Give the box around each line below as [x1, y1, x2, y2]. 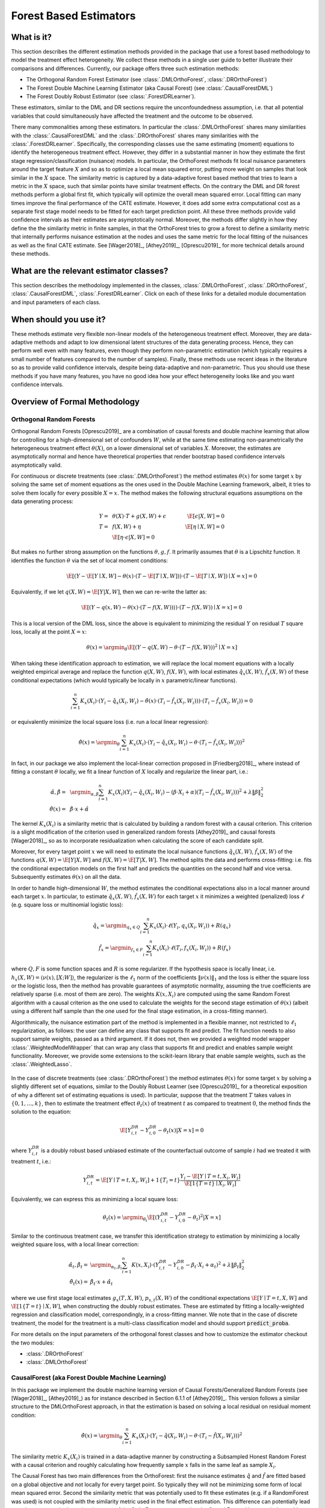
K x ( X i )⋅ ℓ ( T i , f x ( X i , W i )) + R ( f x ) [152, 945, 231, 953]
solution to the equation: [11, 1108, 72, 1115]
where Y [11, 1147, 32, 1154]
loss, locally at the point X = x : [11, 628, 87, 636]
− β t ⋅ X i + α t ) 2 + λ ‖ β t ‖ [185, 1261, 242, 1270]
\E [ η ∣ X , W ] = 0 [185, 524, 225, 530]
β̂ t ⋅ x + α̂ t [90, 1279, 113, 1287]
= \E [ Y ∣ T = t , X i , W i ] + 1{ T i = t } [95, 1177, 181, 1185]
